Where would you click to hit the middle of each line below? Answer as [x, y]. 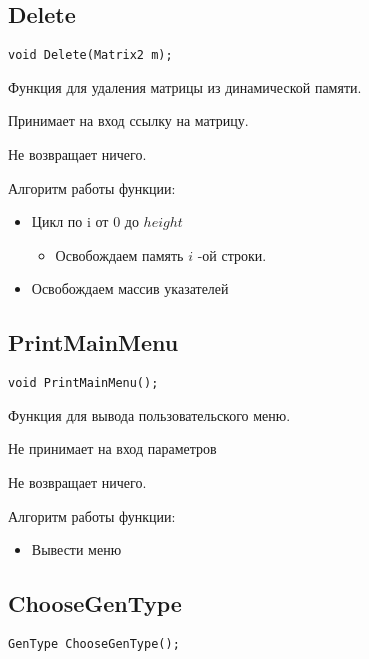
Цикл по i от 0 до [85, 221]
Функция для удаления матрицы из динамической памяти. [185, 86]
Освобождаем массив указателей [130, 288]
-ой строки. [232, 254]
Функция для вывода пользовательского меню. [149, 414]
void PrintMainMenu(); [83, 383]
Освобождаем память [119, 254]
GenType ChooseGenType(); [94, 644]
